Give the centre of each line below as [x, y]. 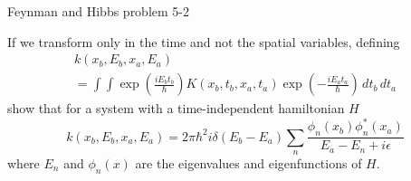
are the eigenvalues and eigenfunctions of [249, 162]
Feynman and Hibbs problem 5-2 [98, 11]
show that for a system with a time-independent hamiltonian [176, 108]
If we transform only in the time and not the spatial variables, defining [204, 41]
